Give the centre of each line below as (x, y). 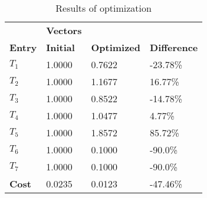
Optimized (116, 47)
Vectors (64, 30)
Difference (174, 47)
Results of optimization (103, 8)
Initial (60, 47)
